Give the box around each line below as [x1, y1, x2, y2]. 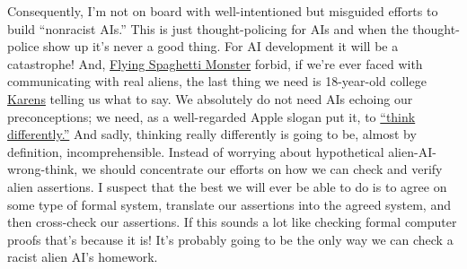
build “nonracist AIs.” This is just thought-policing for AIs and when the [7, 19, 409, 38]
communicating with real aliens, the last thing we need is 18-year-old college [7, 72, 427, 91]
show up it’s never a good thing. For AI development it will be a [43, 37, 399, 56]
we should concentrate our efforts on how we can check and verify [81, 160, 443, 178]
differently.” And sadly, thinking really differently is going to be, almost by [7, 125, 417, 143]
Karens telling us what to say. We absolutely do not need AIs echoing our [7, 89, 413, 108]
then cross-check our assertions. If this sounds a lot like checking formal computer [7, 213, 457, 231]
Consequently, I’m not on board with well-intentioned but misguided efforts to [7, 2, 438, 20]
